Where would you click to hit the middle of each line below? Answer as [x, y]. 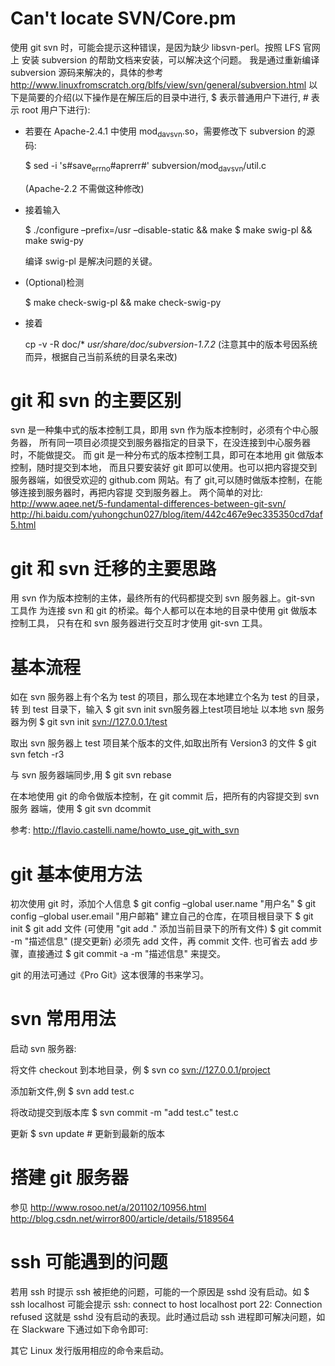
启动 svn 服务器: [43, 1049]
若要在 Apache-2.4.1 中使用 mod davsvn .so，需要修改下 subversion [159, 132]
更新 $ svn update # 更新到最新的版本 [87, 1134]
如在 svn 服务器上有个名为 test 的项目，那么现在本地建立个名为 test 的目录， [167, 697]
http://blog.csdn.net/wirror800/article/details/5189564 [122, 1219]
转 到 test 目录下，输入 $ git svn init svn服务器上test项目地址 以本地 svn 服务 [167, 709]
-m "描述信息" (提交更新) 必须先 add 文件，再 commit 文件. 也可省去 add [159, 941]
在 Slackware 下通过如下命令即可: [79, 1329]
